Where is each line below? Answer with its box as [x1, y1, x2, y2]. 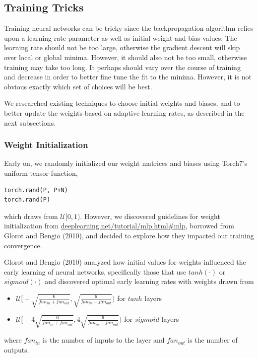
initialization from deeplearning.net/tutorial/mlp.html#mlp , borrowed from [4, 220, 234, 231]
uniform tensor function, [4, 167, 78, 178]
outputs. [4, 344, 29, 355]
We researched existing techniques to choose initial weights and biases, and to [4, 98, 240, 108]
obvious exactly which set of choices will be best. [4, 81, 152, 91]
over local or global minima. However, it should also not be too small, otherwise [4, 52, 247, 62]
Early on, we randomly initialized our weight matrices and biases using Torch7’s [4, 158, 248, 168]
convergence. [4, 240, 42, 250]
